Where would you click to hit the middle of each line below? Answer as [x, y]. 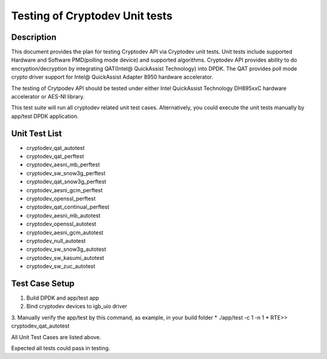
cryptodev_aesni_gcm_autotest [65, 232]
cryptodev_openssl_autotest [61, 224]
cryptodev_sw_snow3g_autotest [66, 249]
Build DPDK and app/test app [63, 298]
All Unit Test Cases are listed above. [56, 337]
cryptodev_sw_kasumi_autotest [65, 257]
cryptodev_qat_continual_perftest [68, 207]
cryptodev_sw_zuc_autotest [61, 267]
